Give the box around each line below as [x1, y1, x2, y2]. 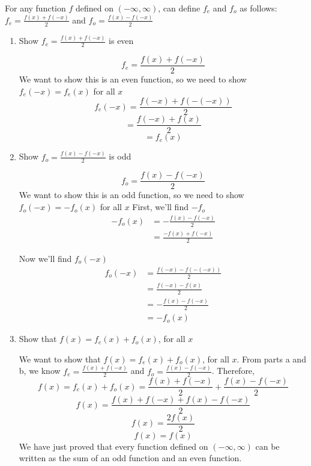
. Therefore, [211, 364, 255, 377]
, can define [158, 2, 201, 14]
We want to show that [19, 352, 101, 365]
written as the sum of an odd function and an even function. [19, 452, 242, 464]
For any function [5, 2, 66, 14]
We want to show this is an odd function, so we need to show [19, 188, 244, 201]
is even [109, 34, 134, 47]
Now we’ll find [19, 252, 72, 264]
